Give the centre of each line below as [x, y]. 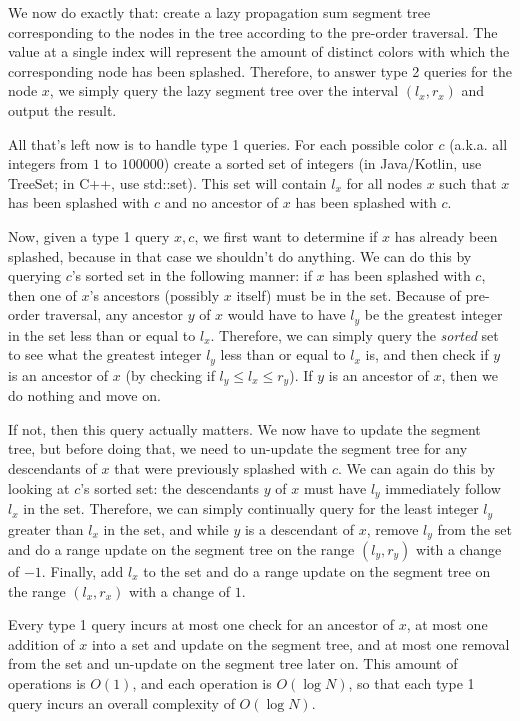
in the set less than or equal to [102, 334]
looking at [39, 487]
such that [468, 182]
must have [335, 487]
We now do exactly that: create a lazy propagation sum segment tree [219, 12]
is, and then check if [427, 354]
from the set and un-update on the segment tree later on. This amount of [233, 663]
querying [34, 275]
